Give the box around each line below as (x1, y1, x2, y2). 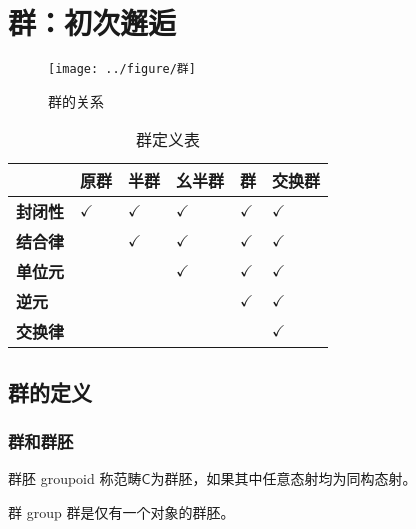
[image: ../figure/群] (48, 62, 196, 77)
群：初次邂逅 (8, 2, 177, 43)
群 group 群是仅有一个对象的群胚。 (8, 501, 235, 522)
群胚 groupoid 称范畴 (8, 468, 142, 489)
